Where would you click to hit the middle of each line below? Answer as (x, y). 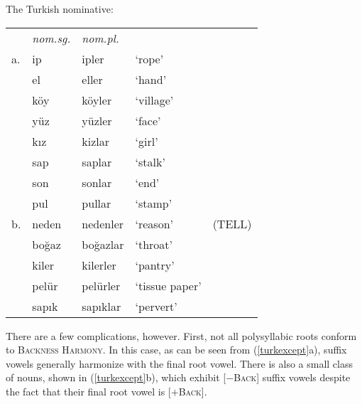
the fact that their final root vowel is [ (88, 391)
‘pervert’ (156, 306)
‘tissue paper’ (168, 285)
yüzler (97, 120)
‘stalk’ (150, 161)
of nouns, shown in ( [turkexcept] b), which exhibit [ (116, 377)
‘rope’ (149, 58)
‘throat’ (154, 244)
